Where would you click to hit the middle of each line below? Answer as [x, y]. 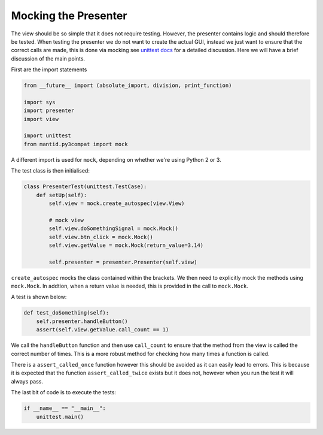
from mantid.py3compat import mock [76, 144]
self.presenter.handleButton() [82, 321]
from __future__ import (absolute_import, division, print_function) [128, 86]
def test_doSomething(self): [66, 313]
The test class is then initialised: [50, 171]
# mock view [66, 220]
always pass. [27, 381]
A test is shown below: [39, 297]
